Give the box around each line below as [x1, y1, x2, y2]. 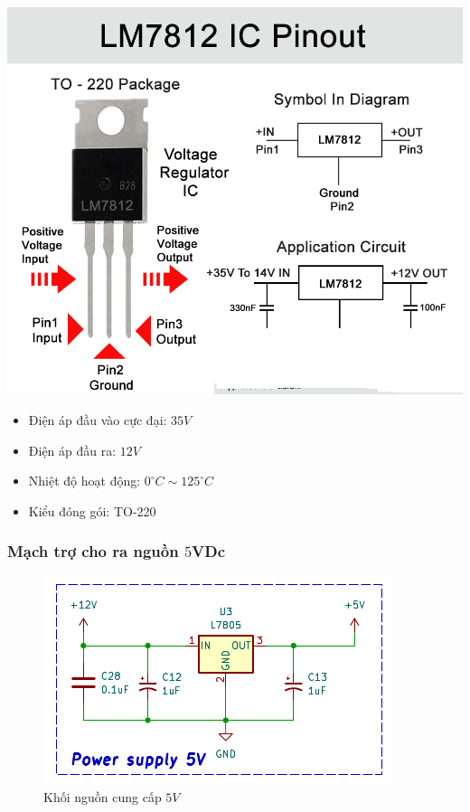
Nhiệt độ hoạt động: [28, 471, 141, 490]
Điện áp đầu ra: [28, 440, 117, 459]
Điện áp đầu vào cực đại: [28, 410, 167, 429]
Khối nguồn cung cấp [43, 788, 162, 807]
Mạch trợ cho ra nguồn [7, 540, 179, 562]
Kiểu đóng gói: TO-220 [28, 501, 156, 520]
